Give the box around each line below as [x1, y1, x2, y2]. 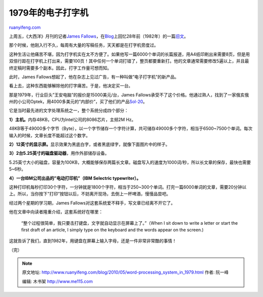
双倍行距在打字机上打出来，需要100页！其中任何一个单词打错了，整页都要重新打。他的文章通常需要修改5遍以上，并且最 [9, 58, 249, 64]
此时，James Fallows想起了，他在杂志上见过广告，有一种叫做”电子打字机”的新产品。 [9, 74, 179, 80]
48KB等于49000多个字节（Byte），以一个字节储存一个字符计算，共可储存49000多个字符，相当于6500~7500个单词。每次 [9, 126, 253, 131]
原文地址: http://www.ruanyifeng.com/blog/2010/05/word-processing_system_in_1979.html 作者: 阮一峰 [22, 269, 229, 276]
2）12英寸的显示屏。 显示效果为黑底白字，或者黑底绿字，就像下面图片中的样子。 [9, 142, 170, 148]
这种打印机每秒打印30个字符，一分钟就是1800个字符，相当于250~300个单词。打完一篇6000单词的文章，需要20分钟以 [9, 184, 247, 190]
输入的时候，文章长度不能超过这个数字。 [9, 132, 90, 138]
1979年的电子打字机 [9, 7, 89, 18]
